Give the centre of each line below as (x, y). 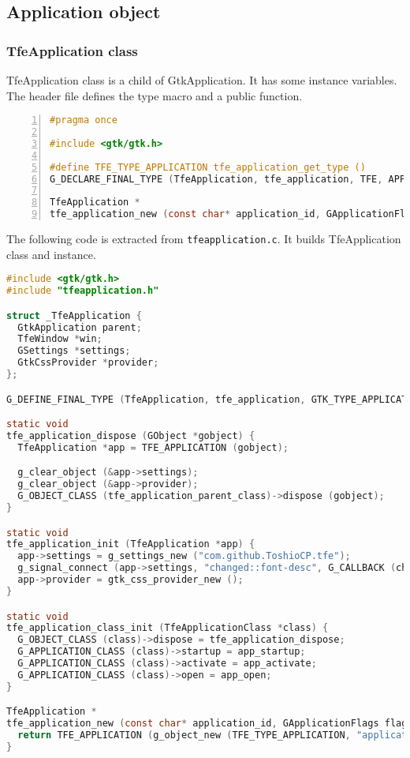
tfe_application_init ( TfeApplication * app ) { (131, 544)
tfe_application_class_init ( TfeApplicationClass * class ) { (168, 628)
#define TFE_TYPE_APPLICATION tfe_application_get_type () (208, 167)
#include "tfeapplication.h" (83, 291)
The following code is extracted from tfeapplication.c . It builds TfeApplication (204, 239)
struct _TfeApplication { (74, 315)
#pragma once (84, 120)
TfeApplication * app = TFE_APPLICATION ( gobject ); (153, 447)
